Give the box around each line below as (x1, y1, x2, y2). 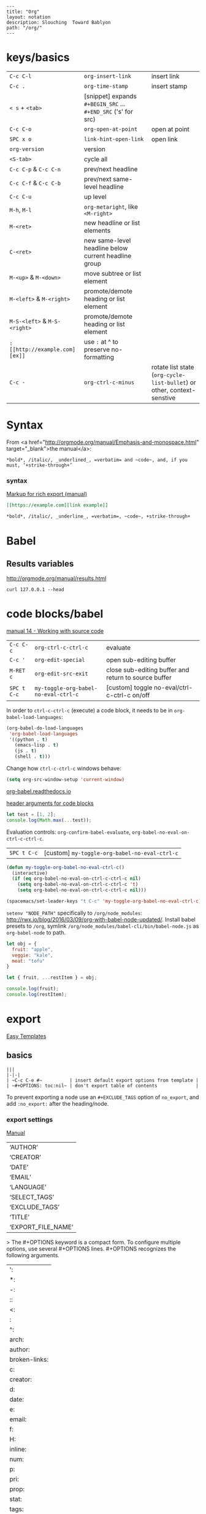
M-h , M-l (9, 205, 32, 214)
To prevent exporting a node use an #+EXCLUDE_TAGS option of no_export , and (6, 1093, 199, 1101)
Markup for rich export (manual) (6, 491, 88, 498)
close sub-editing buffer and (106, 666, 189, 674)
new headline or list (83, 219, 140, 227)
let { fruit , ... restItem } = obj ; (6, 974, 97, 981)
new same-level (83, 236, 131, 244)
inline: (9, 1445, 27, 1454)
